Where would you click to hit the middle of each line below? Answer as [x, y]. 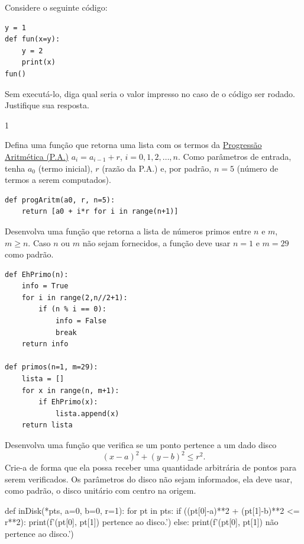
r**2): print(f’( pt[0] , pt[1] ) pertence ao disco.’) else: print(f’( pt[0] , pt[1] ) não [142, 522]
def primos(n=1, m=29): [51, 367]
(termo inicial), [65, 168]
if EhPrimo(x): [68, 402]
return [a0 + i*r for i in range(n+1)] [100, 212]
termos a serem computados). [58, 180]
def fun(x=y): [33, 39]
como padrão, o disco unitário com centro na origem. [101, 490]
